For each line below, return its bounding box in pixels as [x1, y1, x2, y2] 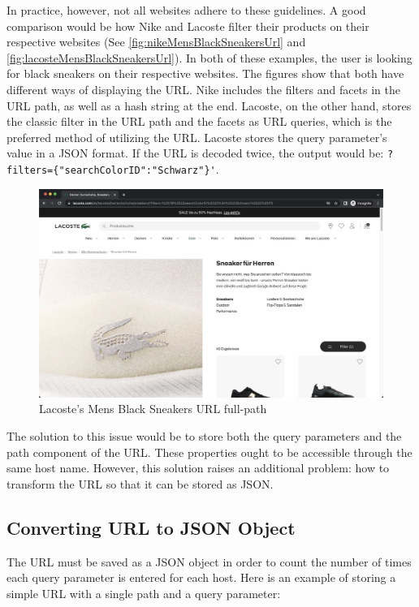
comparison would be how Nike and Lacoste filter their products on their [6, 17, 369, 34]
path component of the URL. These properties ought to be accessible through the [6, 443, 413, 460]
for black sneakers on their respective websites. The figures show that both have [6, 65, 404, 82]
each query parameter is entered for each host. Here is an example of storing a [6, 569, 396, 586]
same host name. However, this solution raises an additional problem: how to [6, 459, 390, 476]
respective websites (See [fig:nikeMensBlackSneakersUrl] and [6, 33, 306, 50]
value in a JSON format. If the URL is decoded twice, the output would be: [6, 144, 384, 161]
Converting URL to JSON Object [6, 514, 296, 540]
